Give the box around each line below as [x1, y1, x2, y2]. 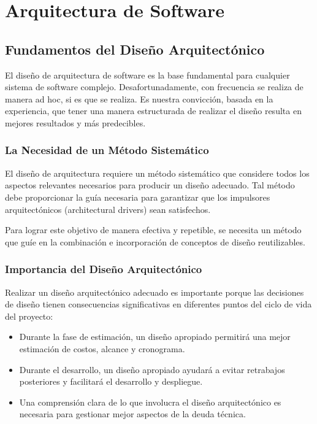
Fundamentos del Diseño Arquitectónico [5, 39, 265, 58]
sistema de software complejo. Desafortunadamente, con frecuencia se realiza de [5, 80, 304, 93]
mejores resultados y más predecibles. [5, 116, 146, 129]
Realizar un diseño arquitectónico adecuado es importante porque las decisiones [5, 285, 304, 298]
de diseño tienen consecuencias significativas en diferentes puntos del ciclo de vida [5, 298, 312, 310]
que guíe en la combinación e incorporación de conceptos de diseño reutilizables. [5, 235, 305, 248]
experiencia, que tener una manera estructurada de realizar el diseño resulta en [5, 104, 302, 117]
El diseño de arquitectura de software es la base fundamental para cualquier [5, 68, 290, 81]
